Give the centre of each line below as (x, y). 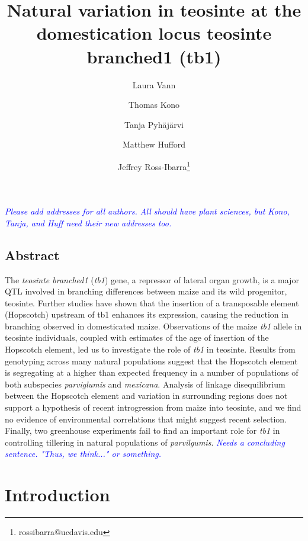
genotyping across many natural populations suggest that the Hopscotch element (151, 361)
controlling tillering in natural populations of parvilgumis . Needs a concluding (145, 442)
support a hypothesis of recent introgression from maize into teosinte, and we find (153, 407)
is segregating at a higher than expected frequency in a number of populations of (152, 372)
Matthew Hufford (154, 144)
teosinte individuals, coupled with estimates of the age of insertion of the (137, 337)
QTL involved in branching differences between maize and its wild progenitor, (146, 291)
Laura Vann (154, 84)
